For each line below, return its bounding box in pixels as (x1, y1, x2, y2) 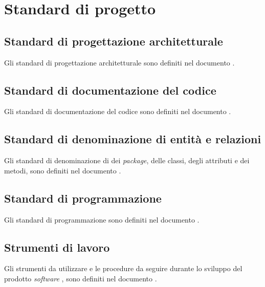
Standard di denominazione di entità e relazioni (4, 131, 261, 147)
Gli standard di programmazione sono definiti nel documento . (4, 214, 200, 225)
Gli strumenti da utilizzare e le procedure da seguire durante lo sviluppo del (4, 263, 242, 274)
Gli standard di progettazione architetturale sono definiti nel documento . (4, 57, 235, 68)
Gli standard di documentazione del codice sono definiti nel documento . (4, 106, 231, 117)
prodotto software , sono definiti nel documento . (4, 273, 157, 283)
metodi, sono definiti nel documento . (4, 165, 121, 175)
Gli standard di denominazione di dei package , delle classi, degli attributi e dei (4, 155, 250, 166)
